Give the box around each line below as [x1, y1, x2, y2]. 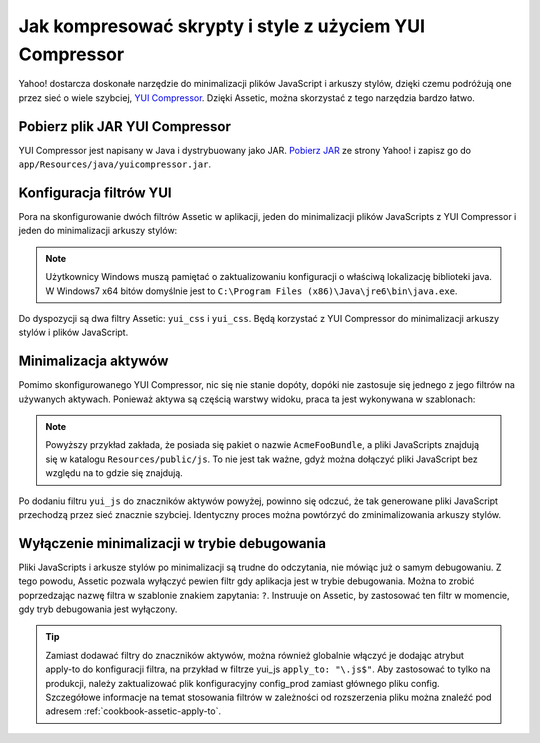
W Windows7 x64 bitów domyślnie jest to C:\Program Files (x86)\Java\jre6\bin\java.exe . [45, 285, 458, 297]
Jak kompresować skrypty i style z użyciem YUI [18, 15, 425, 37]
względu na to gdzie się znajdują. [45, 467, 184, 479]
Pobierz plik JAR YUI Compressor [18, 118, 232, 135]
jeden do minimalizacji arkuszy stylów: [18, 225, 178, 237]
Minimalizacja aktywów [18, 353, 169, 370]
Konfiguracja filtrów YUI [18, 184, 172, 201]
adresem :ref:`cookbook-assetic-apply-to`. [45, 705, 222, 717]
